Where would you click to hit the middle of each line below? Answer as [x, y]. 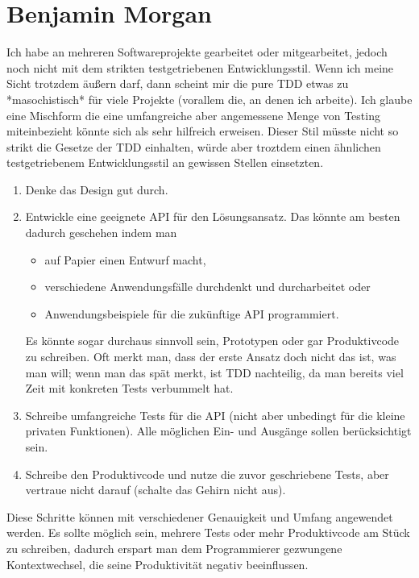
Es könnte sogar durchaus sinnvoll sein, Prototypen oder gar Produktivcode [212, 341]
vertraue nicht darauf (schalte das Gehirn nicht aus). [156, 490]
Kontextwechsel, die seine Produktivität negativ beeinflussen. [158, 564]
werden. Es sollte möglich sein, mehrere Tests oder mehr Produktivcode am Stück [208, 532]
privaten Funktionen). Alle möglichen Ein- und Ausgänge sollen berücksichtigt [218, 431]
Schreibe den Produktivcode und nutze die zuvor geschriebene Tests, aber [207, 474]
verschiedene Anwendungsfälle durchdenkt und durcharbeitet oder [207, 287]
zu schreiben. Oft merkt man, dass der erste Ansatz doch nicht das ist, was [211, 357]
